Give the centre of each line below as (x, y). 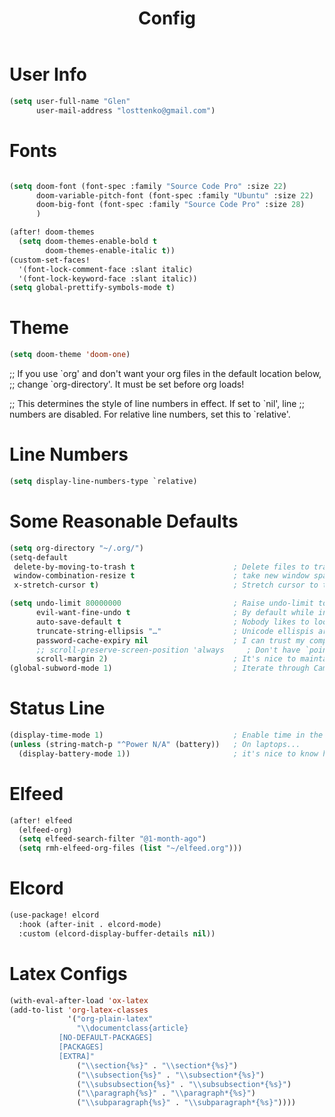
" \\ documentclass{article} (132, 1028)
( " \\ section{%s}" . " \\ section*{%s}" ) (157, 1065)
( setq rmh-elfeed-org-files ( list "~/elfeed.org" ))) (130, 848)
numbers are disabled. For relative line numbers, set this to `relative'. (150, 414)
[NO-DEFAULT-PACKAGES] (106, 1038)
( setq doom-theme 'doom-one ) (70, 355)
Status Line (57, 708)
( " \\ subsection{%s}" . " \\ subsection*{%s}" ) (171, 1075)
